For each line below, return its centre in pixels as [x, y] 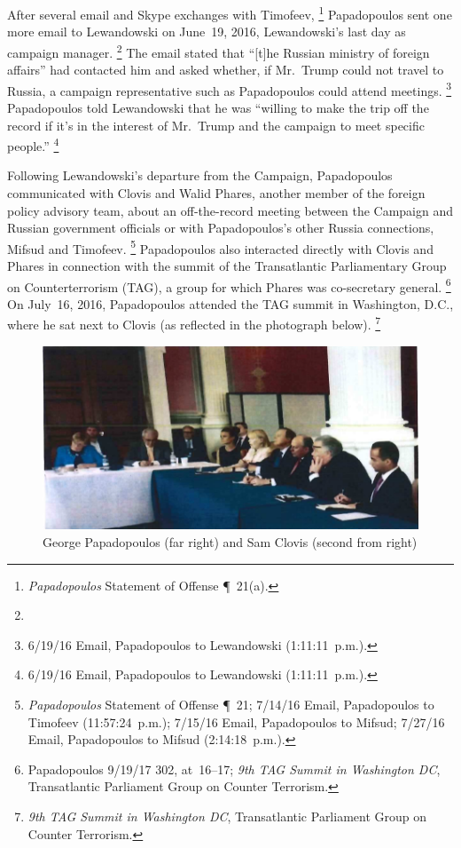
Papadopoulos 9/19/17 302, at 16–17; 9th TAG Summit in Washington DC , [234, 769]
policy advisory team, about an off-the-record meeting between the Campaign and [230, 210]
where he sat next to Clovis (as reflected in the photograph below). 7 [194, 323]
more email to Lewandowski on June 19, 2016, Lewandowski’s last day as [207, 32]
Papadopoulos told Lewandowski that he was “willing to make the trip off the [218, 107]
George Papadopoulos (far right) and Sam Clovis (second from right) [230, 542]
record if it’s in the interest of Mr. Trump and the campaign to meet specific [216, 125]
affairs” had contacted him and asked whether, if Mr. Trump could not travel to [226, 70]
